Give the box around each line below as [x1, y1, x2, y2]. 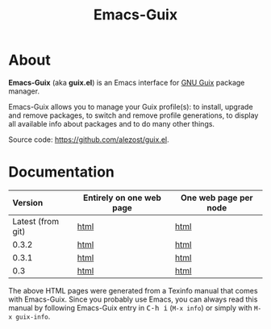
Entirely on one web [83, 192, 161, 203]
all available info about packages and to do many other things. [8, 119, 215, 128]
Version [12, 197, 44, 208]
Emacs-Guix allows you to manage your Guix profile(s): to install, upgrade [8, 102, 253, 111]
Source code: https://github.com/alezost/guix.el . [8, 135, 169, 144]
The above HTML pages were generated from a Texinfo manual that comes [8, 285, 258, 295]
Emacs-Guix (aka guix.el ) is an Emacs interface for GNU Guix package [8, 77, 245, 87]
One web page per [180, 192, 253, 203]
